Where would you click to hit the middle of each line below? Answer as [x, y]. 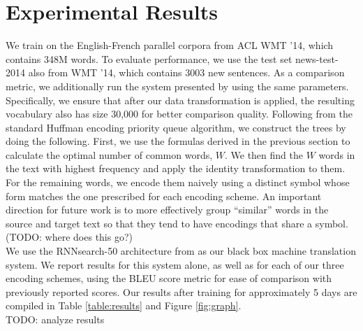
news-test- [317, 58]
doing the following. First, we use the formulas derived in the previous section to [178, 141]
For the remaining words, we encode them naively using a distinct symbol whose [178, 182]
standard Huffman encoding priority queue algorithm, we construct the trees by [176, 127]
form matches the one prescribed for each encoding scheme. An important [164, 196]
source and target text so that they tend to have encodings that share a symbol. [177, 223]
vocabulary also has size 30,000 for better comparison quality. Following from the [179, 114]
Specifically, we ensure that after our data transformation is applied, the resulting [180, 100]
